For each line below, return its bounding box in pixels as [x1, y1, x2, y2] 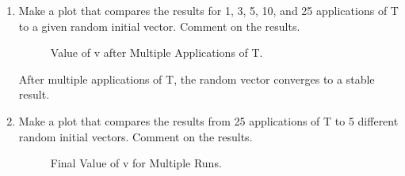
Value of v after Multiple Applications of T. [50, 44, 263, 61]
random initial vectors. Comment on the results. [18, 128, 253, 144]
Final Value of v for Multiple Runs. [50, 155, 222, 171]
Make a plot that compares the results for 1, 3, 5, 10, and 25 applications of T [18, 2, 399, 18]
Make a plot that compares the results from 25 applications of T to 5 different [18, 112, 399, 129]
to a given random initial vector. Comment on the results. [18, 17, 300, 34]
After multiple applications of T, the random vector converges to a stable [18, 70, 375, 87]
